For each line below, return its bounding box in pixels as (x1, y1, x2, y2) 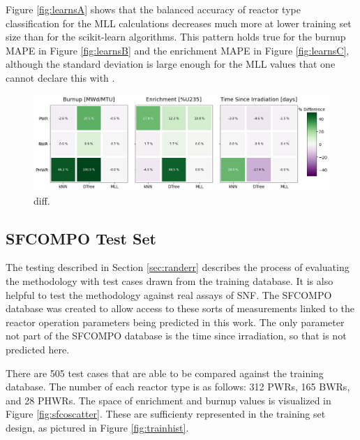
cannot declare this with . (6, 70, 115, 85)
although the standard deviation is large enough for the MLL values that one (6, 57, 336, 71)
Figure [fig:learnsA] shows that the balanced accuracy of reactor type (6, 2, 301, 16)
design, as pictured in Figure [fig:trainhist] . (6, 420, 189, 434)
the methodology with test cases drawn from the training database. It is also (6, 274, 333, 288)
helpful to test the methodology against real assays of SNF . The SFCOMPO (6, 287, 332, 302)
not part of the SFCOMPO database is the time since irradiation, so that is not (6, 328, 347, 343)
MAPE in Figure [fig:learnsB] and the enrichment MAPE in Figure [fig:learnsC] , (6, 43, 350, 57)
